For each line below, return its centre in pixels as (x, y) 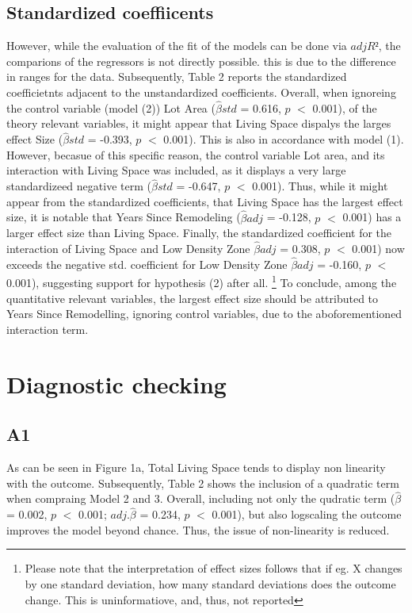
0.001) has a (372, 217)
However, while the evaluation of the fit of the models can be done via (177, 46)
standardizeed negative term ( (79, 186)
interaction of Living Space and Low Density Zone (128, 249)
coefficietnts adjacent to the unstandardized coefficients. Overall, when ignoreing (201, 92)
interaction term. (48, 329)
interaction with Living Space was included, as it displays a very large (176, 170)
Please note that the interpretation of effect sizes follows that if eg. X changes (214, 568)
